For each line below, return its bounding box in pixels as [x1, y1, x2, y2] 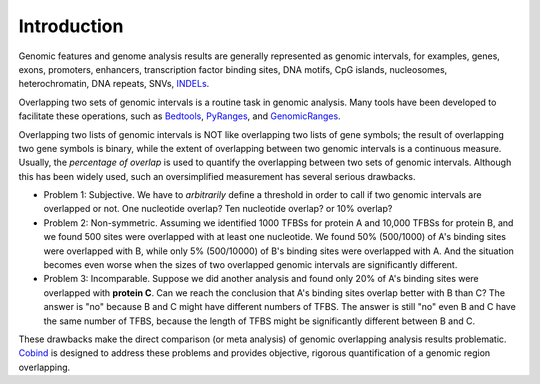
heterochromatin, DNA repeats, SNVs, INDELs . [18, 78, 210, 90]
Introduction [18, 15, 124, 37]
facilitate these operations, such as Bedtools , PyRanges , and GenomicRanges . [18, 110, 341, 122]
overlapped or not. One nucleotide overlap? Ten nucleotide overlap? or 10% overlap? [43, 203, 393, 215]
